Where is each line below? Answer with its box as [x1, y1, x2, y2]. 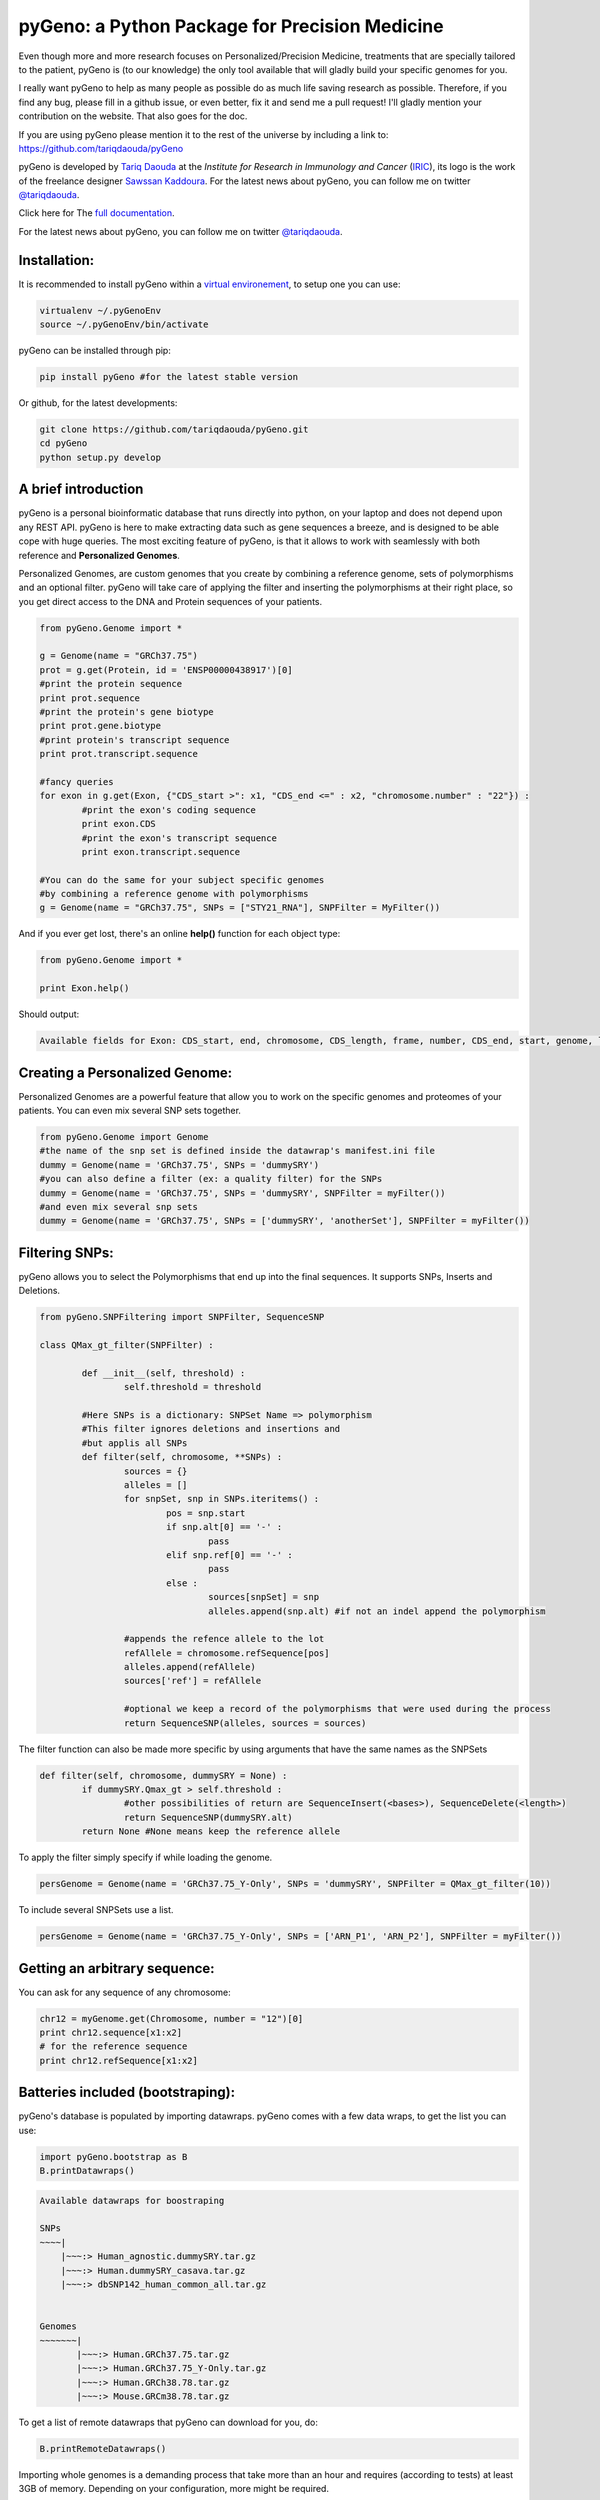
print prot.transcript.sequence [39, 748, 199, 760]
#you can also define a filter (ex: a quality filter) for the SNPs [39, 1173, 383, 1185]
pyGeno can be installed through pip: [18, 345, 172, 357]
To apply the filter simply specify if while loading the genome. [18, 1851, 273, 1864]
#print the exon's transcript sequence [81, 832, 277, 844]
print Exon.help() [39, 983, 130, 994]
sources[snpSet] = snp [208, 1591, 320, 1603]
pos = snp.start [165, 1507, 246, 1519]
